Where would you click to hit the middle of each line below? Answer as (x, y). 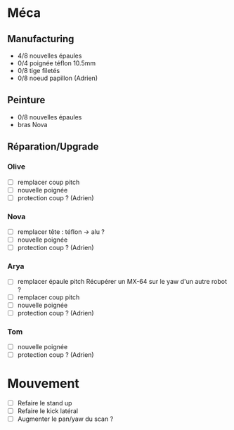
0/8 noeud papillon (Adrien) (58, 78)
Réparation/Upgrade (53, 146)
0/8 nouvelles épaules (50, 117)
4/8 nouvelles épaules (50, 56)
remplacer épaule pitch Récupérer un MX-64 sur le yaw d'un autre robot (122, 282)
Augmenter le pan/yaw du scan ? (65, 419)
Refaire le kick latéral (48, 411)
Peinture (26, 100)
